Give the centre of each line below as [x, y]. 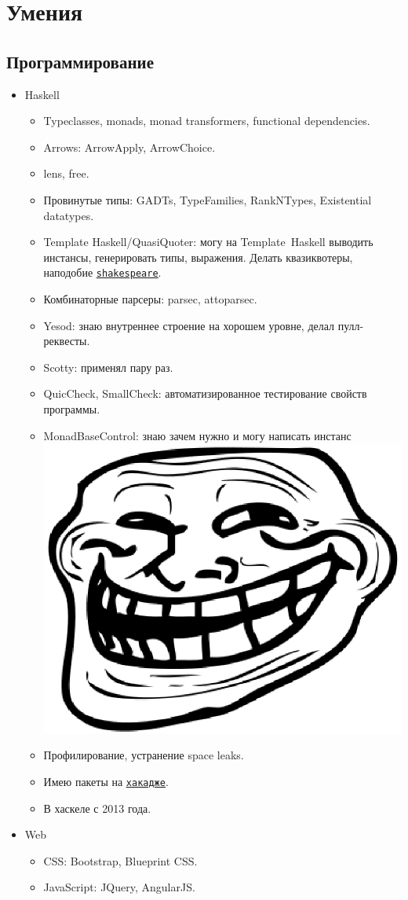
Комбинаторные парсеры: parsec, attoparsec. [150, 298]
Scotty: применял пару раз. [108, 367]
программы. [72, 408]
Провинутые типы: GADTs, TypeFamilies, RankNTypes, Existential [208, 199]
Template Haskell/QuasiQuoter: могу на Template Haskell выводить [208, 242]
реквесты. [67, 341]
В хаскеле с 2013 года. [97, 808]
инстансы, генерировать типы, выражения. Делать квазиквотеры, [198, 257]
